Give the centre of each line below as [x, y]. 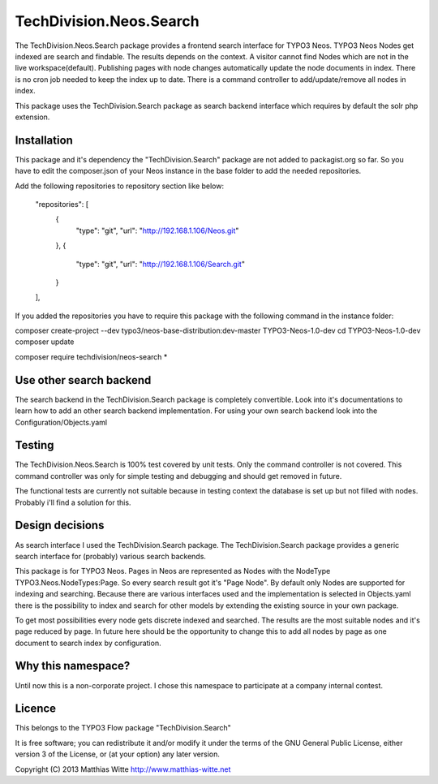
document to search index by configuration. [88, 643]
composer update [45, 342]
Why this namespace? [73, 666]
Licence [36, 709]
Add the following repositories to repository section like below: [120, 186]
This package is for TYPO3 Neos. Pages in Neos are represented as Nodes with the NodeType [173, 571]
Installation [44, 140]
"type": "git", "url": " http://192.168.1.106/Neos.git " [157, 230]
